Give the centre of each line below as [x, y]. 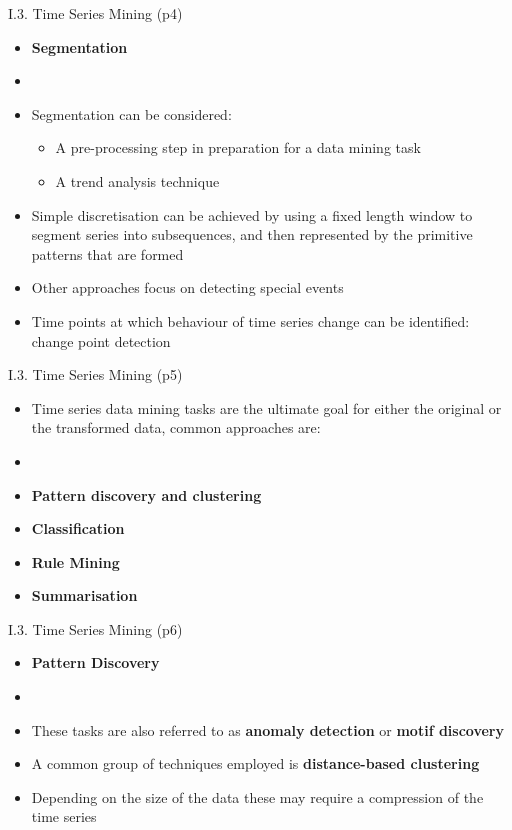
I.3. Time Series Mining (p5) [95, 374]
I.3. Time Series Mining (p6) [95, 628]
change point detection [101, 340]
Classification [78, 528]
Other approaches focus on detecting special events [187, 287]
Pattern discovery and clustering [146, 494]
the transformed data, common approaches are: [176, 427]
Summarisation [84, 595]
